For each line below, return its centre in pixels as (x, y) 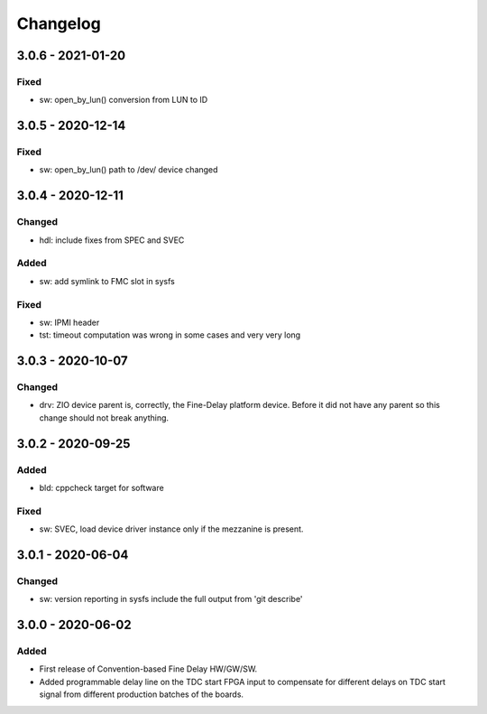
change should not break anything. (104, 417)
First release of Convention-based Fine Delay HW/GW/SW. (148, 669)
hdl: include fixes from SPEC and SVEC (112, 240)
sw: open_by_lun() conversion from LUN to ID (124, 100)
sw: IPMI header (69, 322)
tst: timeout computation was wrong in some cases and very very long (170, 335)
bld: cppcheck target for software (101, 488)
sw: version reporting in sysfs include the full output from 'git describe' (171, 599)
